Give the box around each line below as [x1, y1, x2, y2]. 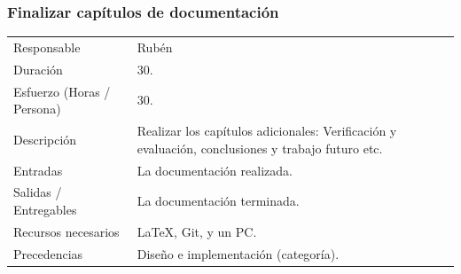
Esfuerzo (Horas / [13, 82, 111, 100]
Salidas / [13, 183, 62, 201]
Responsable [13, 37, 81, 56]
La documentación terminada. [137, 192, 300, 210]
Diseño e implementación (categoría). [137, 244, 340, 262]
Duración [13, 59, 63, 78]
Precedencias [13, 244, 83, 262]
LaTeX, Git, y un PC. [137, 222, 257, 240]
